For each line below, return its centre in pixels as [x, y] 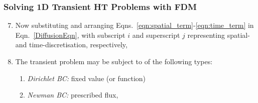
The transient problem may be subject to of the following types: [114, 61]
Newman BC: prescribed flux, [73, 95]
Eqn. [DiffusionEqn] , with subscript [70, 35]
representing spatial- [219, 35]
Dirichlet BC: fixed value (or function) [87, 78]
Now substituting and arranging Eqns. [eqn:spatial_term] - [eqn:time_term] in [135, 25]
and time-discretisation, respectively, [71, 45]
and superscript [156, 35]
